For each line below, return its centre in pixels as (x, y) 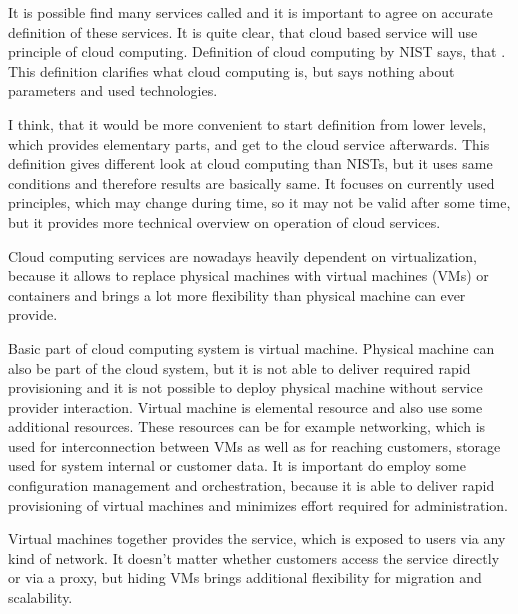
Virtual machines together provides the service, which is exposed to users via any (257, 538)
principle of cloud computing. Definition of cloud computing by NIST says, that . (257, 51)
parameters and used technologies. (113, 90)
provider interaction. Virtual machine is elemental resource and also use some (245, 406)
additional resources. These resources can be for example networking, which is (247, 426)
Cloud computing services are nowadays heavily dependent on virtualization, (242, 255)
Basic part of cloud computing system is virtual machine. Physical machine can (251, 347)
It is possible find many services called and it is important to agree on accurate (250, 12)
